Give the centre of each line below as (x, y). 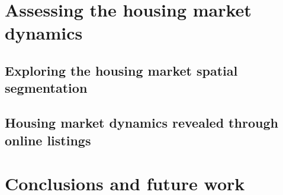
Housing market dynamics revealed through (141, 123)
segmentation (46, 88)
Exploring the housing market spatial (121, 70)
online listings (48, 140)
